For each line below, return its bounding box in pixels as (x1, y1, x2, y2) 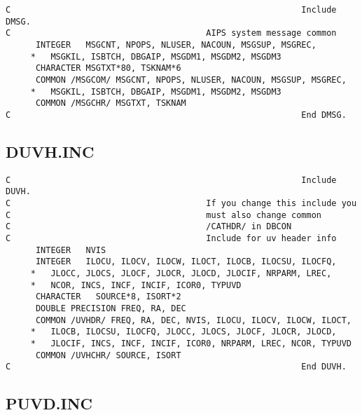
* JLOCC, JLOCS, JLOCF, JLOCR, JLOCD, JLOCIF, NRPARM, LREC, (30, 268, 332, 279)
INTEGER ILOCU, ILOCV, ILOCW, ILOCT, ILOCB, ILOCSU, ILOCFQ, (35, 257, 337, 267)
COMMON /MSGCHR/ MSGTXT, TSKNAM (35, 98, 186, 109)
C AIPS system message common (6, 28, 337, 39)
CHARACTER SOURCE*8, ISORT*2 (35, 292, 181, 302)
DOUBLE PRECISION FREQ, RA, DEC (35, 303, 186, 313)
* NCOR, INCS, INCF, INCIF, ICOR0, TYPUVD (30, 280, 242, 290)
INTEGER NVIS (35, 245, 106, 255)
